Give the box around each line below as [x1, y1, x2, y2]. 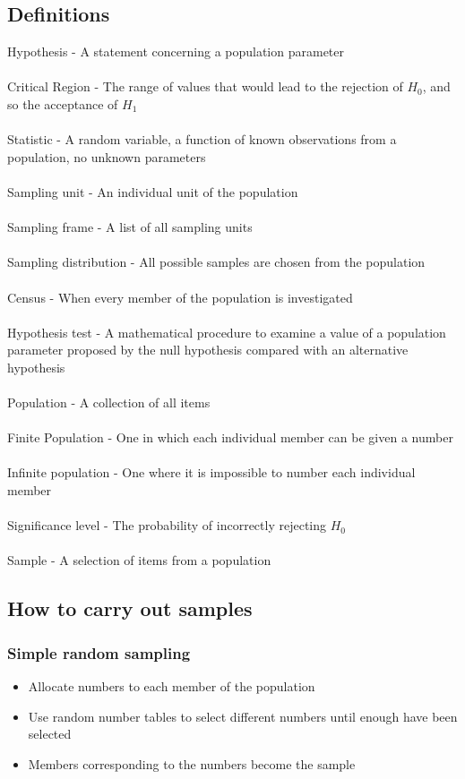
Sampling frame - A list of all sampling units [7, 218, 253, 236]
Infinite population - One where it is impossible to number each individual [7, 463, 416, 482]
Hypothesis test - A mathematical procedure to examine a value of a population [7, 322, 446, 341]
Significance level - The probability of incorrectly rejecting [7, 516, 327, 535]
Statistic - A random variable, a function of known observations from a [7, 130, 397, 149]
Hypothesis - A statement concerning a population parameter [7, 42, 345, 61]
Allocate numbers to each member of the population [28, 677, 315, 696]
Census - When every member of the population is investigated [7, 287, 353, 306]
